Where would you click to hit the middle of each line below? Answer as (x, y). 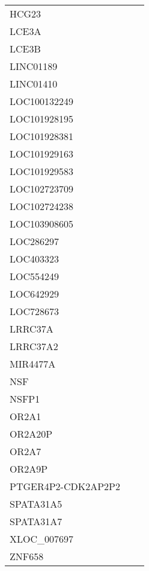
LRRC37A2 (34, 346)
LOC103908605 (42, 224)
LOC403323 (35, 259)
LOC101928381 (42, 136)
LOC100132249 (42, 101)
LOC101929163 (42, 154)
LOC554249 (35, 276)
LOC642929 (35, 294)
